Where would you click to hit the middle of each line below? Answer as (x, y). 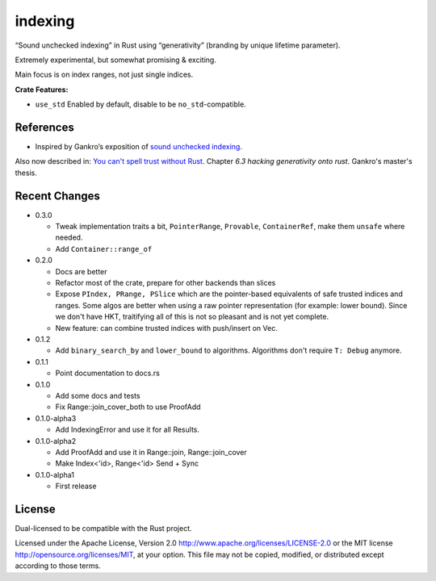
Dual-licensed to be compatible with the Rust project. (104, 528)
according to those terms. (58, 566)
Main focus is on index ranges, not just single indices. (104, 75)
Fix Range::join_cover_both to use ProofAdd (128, 407)
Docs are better (82, 271)
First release (76, 486)
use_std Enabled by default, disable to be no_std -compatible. (140, 104)
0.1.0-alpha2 (56, 441)
